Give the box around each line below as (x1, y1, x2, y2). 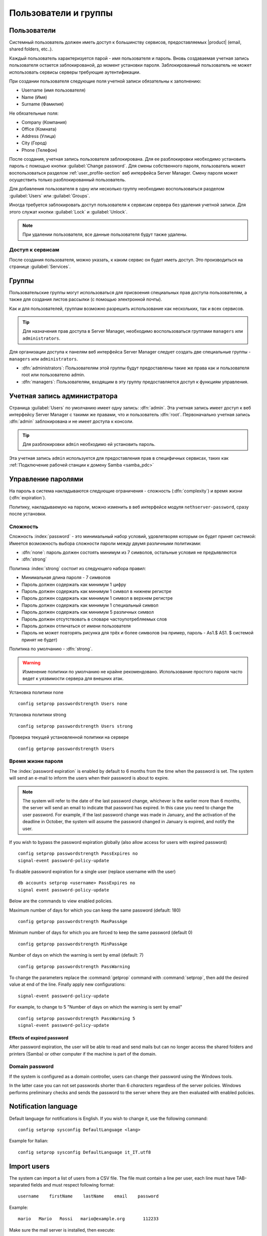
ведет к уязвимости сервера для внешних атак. (22, 675, 124, 682)
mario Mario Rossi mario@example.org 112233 (18, 1216, 159, 1222)
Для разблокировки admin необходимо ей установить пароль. (22, 441, 156, 447)
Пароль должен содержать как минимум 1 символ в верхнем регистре (21, 595, 173, 601)
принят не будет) (21, 637, 58, 643)
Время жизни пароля (9, 758, 63, 765)
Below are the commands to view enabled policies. (9, 898, 113, 904)
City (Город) (21, 140, 47, 146)
